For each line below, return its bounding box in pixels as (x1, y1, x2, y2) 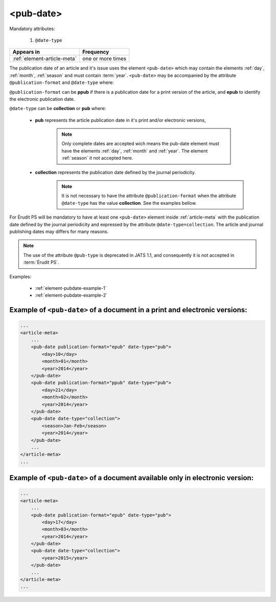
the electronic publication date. (9, 96, 75, 102)
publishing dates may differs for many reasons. (9, 228, 109, 234)
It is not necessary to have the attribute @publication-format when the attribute (61, 192, 236, 199)
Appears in (12, 49, 40, 56)
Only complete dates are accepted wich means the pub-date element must (61, 141, 219, 147)
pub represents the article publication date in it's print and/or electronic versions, (35, 117, 206, 123)
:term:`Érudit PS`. (23, 259, 59, 266)
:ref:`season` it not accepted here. (61, 155, 133, 161)
